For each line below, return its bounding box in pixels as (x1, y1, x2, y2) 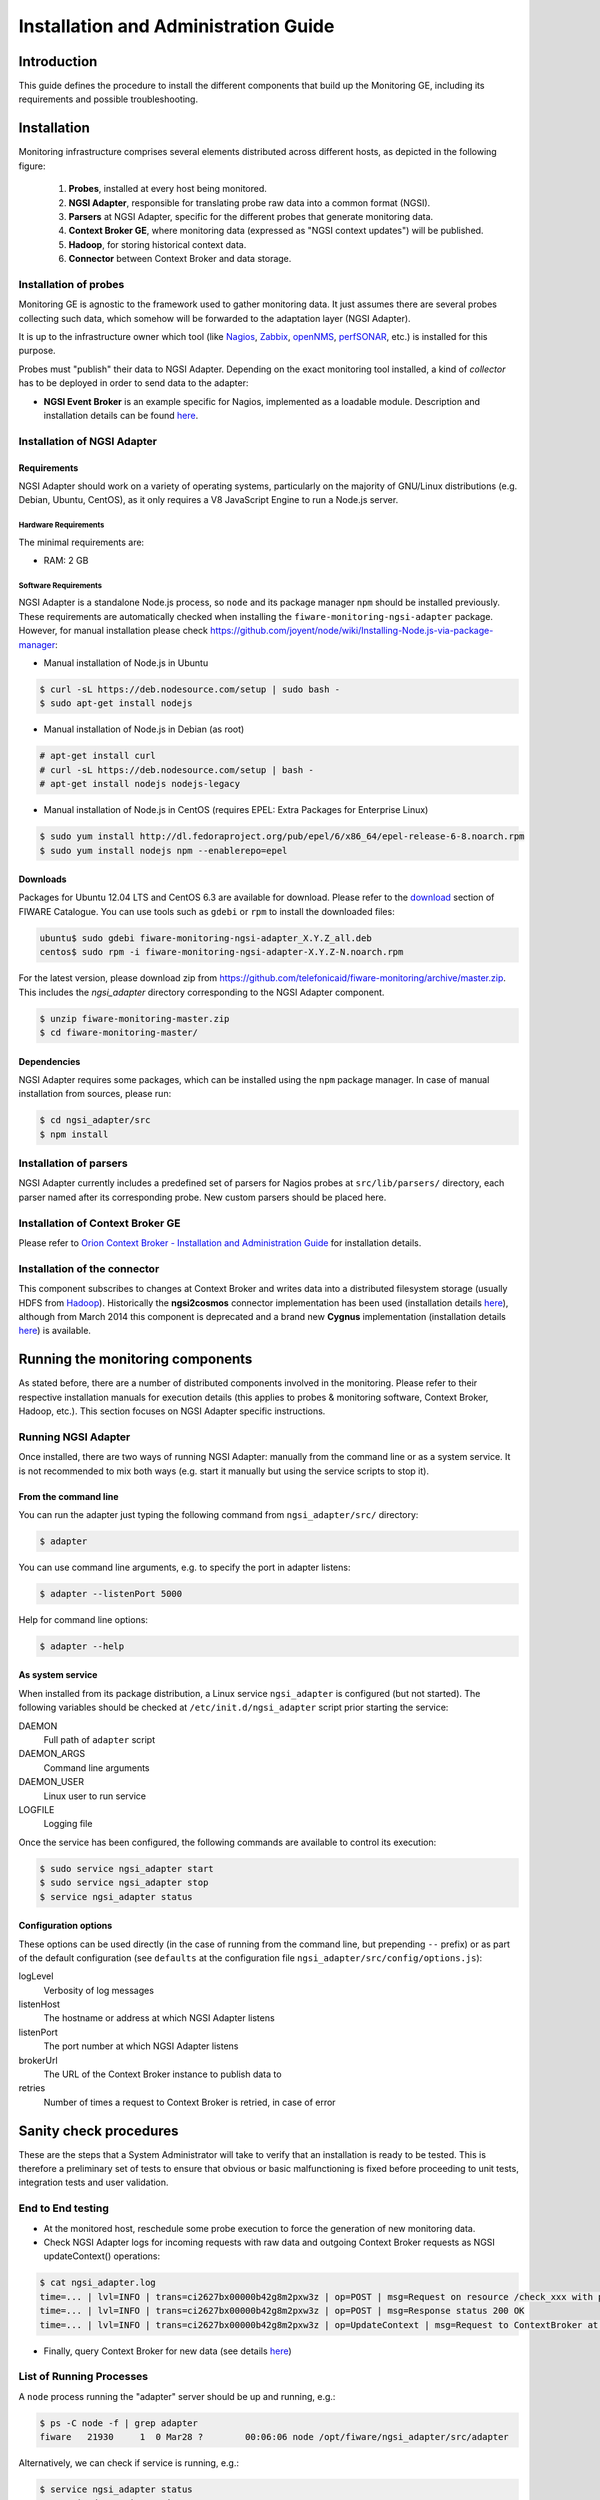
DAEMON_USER (18, 1776, 85, 1788)
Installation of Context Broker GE (18, 1216, 181, 1230)
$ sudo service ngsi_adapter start (39, 1863, 214, 1874)
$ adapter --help (39, 1640, 125, 1652)
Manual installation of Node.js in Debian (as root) (43, 723, 245, 735)
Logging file (43, 1818, 93, 1830)
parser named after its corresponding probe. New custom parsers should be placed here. (18, 1191, 387, 1203)
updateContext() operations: (43, 2250, 161, 2262)
